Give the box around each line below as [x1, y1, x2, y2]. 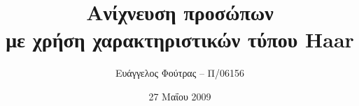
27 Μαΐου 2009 [148, 89, 211, 103]
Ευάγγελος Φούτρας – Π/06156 [115, 66, 245, 80]
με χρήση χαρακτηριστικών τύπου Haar [6, 25, 354, 54]
